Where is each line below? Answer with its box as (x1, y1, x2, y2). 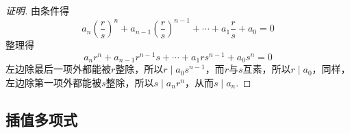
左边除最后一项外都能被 (5, 62, 111, 76)
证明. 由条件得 (5, 3, 69, 17)
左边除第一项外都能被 (5, 75, 101, 89)
